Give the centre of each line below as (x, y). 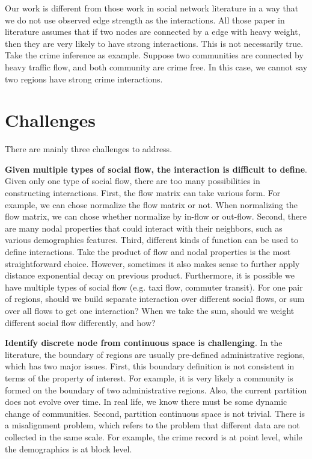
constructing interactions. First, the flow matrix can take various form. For (143, 193)
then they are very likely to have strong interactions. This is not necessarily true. (154, 43)
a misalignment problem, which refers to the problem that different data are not (152, 425)
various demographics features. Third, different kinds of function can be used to (152, 240)
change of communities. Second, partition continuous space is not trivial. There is (155, 413)
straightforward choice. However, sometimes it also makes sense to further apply (152, 263)
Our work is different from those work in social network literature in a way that (152, 8)
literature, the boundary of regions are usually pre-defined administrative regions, (155, 354)
